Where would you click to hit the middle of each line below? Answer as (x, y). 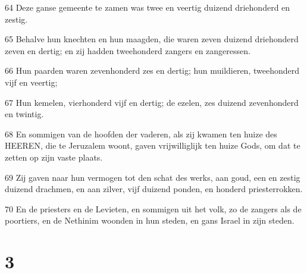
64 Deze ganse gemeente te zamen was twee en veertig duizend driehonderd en (148, 7)
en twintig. (24, 114)
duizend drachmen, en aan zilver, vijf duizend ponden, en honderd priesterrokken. (154, 189)
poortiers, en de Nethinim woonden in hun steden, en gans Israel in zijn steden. (150, 220)
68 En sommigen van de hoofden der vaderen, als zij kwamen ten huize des (141, 134)
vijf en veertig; (31, 82)
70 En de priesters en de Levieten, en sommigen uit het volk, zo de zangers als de (153, 208)
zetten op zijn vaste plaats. (54, 157)
